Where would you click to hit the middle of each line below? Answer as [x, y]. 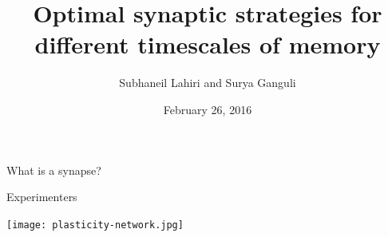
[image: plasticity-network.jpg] [95, 225]
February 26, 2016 [208, 109]
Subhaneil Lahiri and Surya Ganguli [208, 83]
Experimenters [42, 197]
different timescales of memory [208, 44]
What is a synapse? [54, 170]
